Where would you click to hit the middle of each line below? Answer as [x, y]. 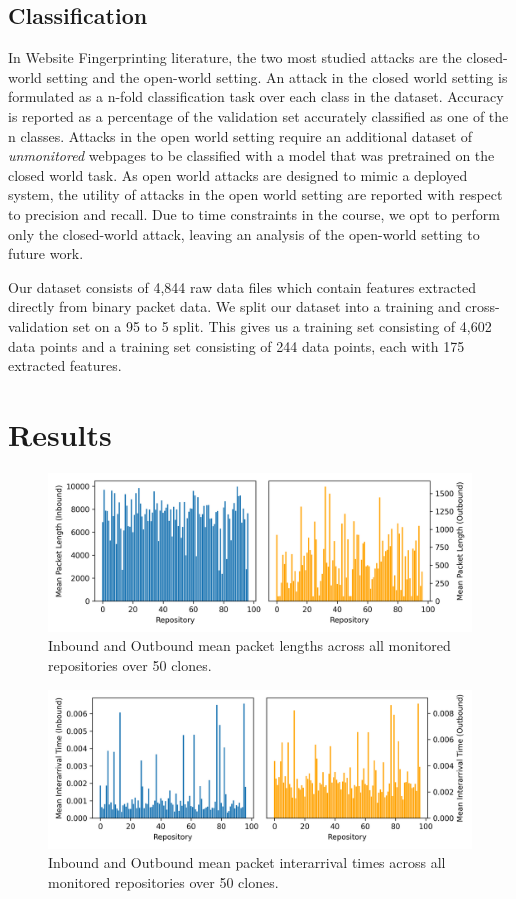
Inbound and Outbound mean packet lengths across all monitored [249, 645]
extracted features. [65, 365]
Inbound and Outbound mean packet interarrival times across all [247, 862]
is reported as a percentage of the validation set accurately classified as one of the [258, 115]
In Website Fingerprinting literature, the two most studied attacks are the [235, 57]
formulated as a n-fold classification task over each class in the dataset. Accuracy [256, 96]
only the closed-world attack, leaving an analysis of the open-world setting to [244, 233]
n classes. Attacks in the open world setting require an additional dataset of [240, 135]
